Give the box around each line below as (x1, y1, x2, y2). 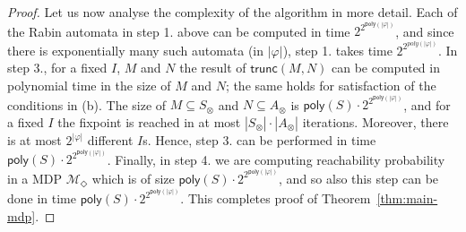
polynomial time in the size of (7, 76, 171, 94)
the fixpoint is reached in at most (57, 113, 241, 131)
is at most (7, 131, 62, 149)
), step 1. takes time (282, 40, 393, 59)
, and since (395, 21, 454, 40)
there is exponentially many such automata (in (7, 40, 264, 59)
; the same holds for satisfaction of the (225, 76, 436, 94)
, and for (403, 95, 451, 114)
